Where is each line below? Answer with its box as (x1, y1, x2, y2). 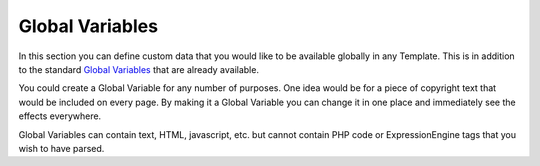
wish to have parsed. (18, 142, 105, 154)
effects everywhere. (18, 110, 102, 122)
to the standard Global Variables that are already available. (18, 63, 260, 75)
